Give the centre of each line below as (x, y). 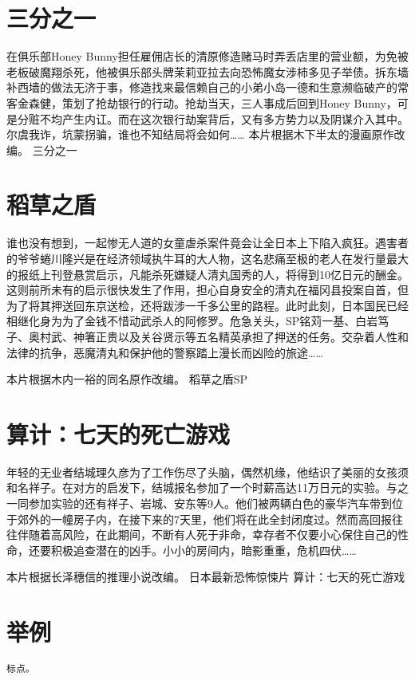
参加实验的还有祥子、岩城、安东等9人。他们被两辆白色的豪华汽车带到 (210, 503)
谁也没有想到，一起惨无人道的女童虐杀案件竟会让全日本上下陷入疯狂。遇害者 (207, 243)
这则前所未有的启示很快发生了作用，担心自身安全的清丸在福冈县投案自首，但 (207, 290)
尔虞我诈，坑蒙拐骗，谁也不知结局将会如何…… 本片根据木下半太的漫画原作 (200, 134)
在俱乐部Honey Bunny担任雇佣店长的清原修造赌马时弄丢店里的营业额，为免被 (207, 56)
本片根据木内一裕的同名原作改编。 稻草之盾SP (127, 379)
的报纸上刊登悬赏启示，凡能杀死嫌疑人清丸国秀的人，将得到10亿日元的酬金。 (207, 274)
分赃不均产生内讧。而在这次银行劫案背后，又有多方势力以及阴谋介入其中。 (213, 118)
